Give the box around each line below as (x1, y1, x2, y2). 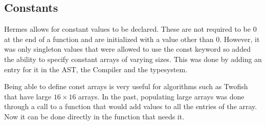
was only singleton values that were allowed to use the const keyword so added (4, 44, 251, 54)
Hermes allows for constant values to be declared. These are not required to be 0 (4, 24, 257, 34)
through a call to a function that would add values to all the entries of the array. (4, 101, 257, 112)
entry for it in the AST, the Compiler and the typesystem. (4, 64, 188, 74)
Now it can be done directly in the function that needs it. (4, 111, 185, 121)
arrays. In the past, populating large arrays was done (78, 91, 245, 101)
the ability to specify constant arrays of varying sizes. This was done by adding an (4, 53, 262, 64)
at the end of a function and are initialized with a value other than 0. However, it (4, 33, 260, 44)
